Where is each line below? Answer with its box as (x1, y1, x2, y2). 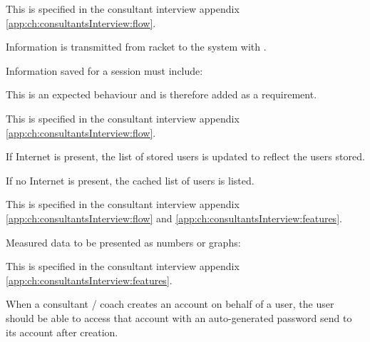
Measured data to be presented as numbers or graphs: (6, 234, 241, 249)
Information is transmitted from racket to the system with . (6, 39, 267, 54)
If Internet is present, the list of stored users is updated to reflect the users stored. (6, 149, 365, 164)
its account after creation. (6, 324, 118, 339)
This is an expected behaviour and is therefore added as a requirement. (6, 87, 317, 102)
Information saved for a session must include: (6, 63, 203, 78)
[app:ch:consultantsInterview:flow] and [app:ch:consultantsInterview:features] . (6, 210, 342, 225)
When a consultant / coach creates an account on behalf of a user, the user (6, 296, 334, 311)
